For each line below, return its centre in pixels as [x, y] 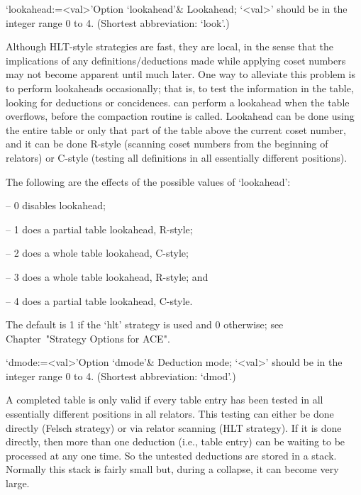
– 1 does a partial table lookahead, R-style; [99, 229]
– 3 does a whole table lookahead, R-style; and [107, 276]
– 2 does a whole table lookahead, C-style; [97, 253]
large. [18, 483]
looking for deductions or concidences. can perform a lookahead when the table [178, 102]
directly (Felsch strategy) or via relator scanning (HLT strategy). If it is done [174, 427]
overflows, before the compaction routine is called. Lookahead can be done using [180, 116]
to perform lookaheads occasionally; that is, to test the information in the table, [180, 88]
